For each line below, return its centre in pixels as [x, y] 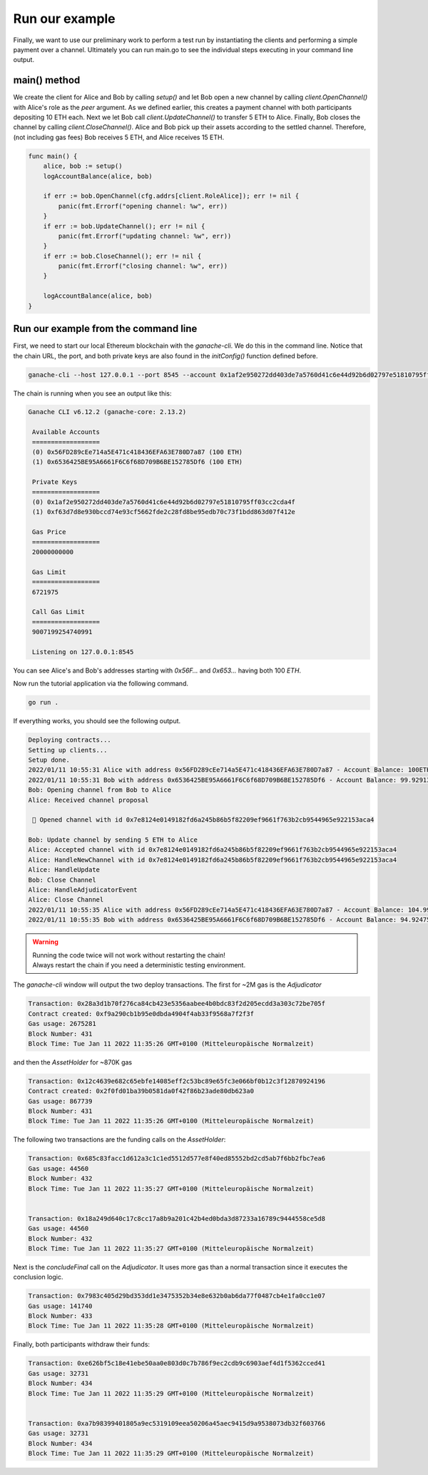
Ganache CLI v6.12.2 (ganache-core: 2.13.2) [107, 412]
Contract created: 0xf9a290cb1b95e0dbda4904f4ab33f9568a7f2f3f [141, 1013]
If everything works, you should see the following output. [97, 721]
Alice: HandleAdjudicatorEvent [83, 890]
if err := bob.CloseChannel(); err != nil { [122, 256]
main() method [47, 80]
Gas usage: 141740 [60, 1306]
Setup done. [49, 760]
